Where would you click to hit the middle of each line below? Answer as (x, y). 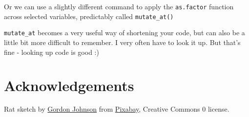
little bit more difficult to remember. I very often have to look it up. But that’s (122, 42)
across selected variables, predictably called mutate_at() (89, 16)
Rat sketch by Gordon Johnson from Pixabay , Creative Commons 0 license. (117, 109)
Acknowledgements (69, 85)
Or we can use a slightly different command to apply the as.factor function (119, 6)
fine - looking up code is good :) (52, 52)
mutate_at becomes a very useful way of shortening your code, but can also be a (124, 33)
